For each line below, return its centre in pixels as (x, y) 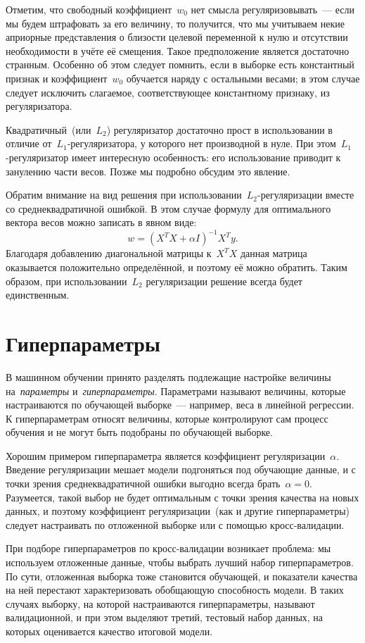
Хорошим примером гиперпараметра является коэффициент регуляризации (166, 455)
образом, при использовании (66, 281)
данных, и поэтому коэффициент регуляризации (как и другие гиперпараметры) (178, 511)
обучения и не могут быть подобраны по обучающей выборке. (139, 432)
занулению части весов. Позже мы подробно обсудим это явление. (148, 171)
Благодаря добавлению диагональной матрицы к (109, 253)
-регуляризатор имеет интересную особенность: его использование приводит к (173, 157)
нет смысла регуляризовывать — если (273, 9)
